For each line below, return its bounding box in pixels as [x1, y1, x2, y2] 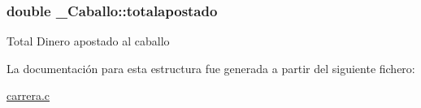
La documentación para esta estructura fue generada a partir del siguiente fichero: [7, 59, 415, 76]
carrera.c [7, 87, 50, 104]
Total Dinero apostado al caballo [7, 32, 170, 50]
